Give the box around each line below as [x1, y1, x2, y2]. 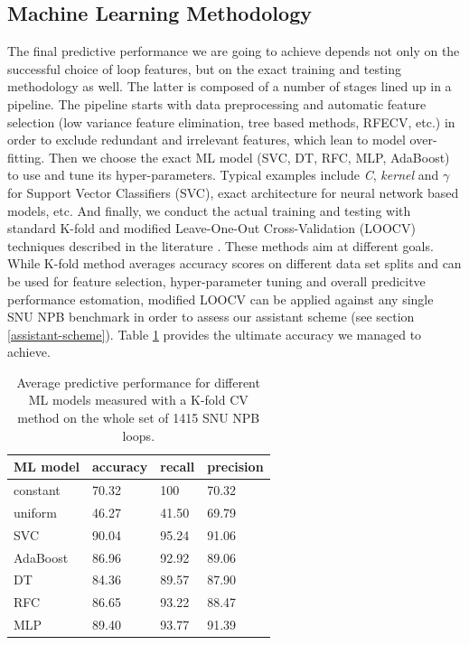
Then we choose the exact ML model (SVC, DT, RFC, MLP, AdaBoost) [48, 147, 450, 166]
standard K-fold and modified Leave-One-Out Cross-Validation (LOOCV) [7, 219, 416, 238]
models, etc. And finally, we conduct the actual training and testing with [7, 201, 411, 220]
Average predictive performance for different [16, 372, 260, 391]
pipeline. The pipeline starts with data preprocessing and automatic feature [7, 94, 427, 113]
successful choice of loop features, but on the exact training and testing [7, 59, 402, 78]
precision [207, 457, 264, 476]
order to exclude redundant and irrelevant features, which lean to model [7, 130, 406, 149]
